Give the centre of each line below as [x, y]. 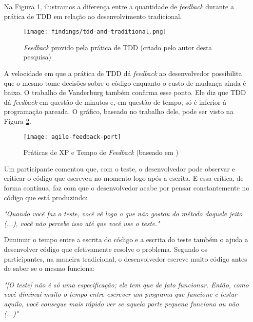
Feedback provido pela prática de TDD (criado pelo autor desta [118, 47]
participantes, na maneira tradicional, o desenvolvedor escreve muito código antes [126, 258]
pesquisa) [37, 57]
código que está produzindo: [46, 197]
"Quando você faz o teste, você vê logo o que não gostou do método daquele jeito [123, 214]
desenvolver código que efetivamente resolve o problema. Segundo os [106, 249]
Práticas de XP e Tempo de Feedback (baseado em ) [101, 152]
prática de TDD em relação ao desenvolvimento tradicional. [93, 16]
